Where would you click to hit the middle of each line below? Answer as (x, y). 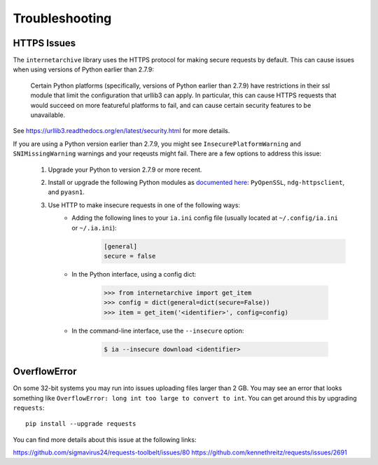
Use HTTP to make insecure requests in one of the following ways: (144, 205)
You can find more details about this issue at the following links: (105, 439)
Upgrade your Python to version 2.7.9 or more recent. (125, 169)
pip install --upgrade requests (81, 424)
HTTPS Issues (44, 43)
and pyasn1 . (66, 192)
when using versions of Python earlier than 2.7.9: (83, 69)
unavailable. (48, 115)
